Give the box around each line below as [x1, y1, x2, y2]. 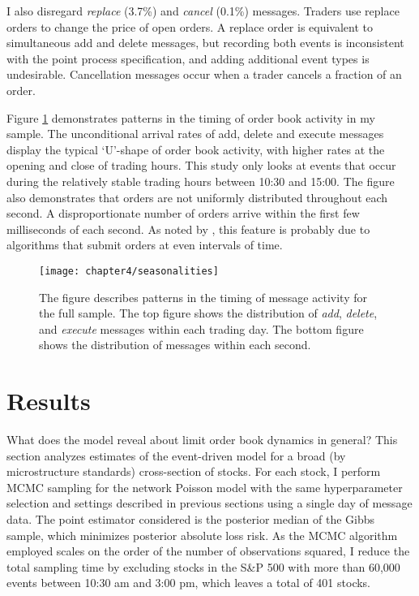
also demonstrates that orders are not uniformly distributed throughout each [6, 188, 388, 205]
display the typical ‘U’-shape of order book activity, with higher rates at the [6, 140, 385, 158]
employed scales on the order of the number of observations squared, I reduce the [6, 542, 410, 559]
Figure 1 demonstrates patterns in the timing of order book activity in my [6, 109, 375, 126]
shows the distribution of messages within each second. [39, 336, 311, 353]
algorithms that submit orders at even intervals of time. [6, 236, 283, 253]
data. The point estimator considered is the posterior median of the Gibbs [6, 511, 375, 528]
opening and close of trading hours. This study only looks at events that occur [6, 157, 396, 174]
